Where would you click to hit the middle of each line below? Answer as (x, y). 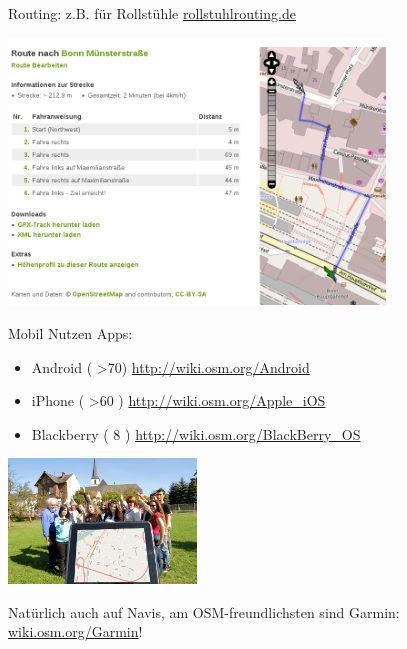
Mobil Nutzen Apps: (70, 332)
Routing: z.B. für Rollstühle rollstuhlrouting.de (152, 13)
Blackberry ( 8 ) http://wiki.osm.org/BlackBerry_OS (196, 433)
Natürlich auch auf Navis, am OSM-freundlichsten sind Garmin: (204, 611)
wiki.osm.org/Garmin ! (75, 631)
